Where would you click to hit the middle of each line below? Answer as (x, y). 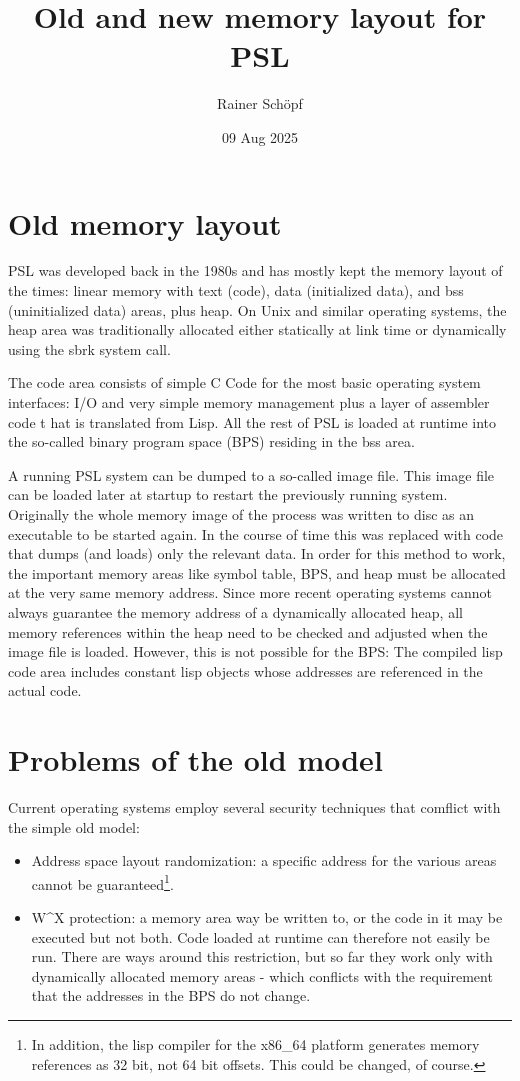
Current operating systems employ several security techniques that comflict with (254, 807)
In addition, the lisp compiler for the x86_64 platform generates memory (255, 1044)
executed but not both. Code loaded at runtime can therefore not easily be (260, 936)
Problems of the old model (195, 759)
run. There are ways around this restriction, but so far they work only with (262, 956)
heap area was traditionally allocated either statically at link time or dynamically (257, 329)
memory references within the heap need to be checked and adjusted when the (248, 631)
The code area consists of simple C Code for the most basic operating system (244, 382)
